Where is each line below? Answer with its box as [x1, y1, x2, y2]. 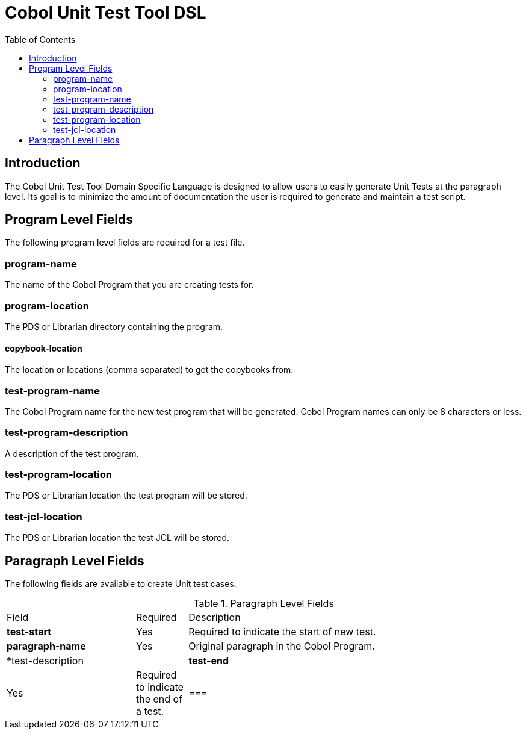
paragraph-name [7, 640, 86, 652]
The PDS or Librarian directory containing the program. [5, 321, 223, 332]
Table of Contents [5, 34, 76, 45]
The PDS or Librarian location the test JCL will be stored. [5, 532, 230, 543]
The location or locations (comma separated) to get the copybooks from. [5, 364, 294, 375]
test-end [188, 655, 229, 667]
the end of [136, 693, 183, 705]
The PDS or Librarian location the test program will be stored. [5, 490, 247, 501]
